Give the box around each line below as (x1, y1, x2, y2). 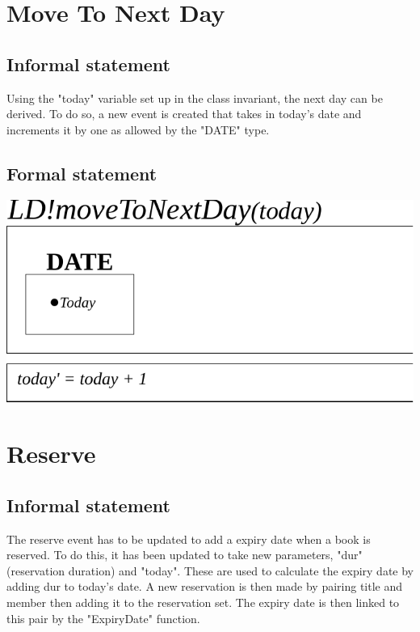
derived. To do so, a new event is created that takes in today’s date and (6, 105, 362, 122)
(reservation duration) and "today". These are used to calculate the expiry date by (6, 562, 414, 579)
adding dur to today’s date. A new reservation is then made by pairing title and (6, 578, 403, 595)
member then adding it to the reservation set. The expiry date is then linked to (6, 594, 400, 610)
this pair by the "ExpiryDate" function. (6, 609, 200, 626)
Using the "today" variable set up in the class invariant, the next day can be (6, 89, 383, 106)
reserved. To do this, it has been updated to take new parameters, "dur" (6, 546, 363, 563)
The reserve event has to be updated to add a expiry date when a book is (6, 530, 371, 547)
